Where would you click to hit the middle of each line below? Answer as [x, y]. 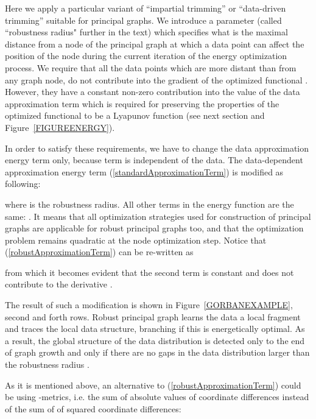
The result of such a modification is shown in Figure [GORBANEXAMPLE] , [149, 305]
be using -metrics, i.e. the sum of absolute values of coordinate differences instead [157, 397]
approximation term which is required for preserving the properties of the [142, 103]
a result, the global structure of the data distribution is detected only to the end [155, 340]
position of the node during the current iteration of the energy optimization [146, 56]
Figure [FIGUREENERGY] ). [60, 127]
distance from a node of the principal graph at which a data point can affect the [155, 44]
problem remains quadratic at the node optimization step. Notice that [136, 240]
